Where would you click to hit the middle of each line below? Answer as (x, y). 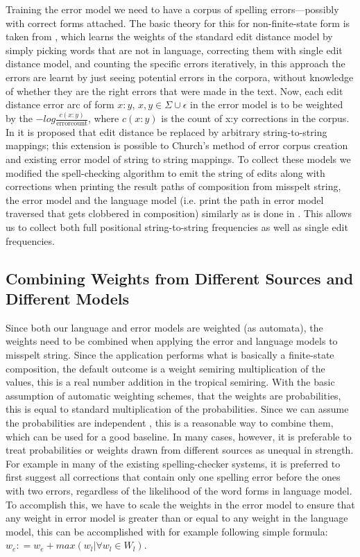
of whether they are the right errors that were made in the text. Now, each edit (174, 91)
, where (103, 118)
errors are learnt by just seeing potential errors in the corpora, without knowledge (180, 77)
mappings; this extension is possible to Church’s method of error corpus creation (177, 145)
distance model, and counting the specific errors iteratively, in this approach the (175, 63)
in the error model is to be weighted (267, 104)
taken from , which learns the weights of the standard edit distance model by (169, 36)
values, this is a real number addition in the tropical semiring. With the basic (170, 382)
